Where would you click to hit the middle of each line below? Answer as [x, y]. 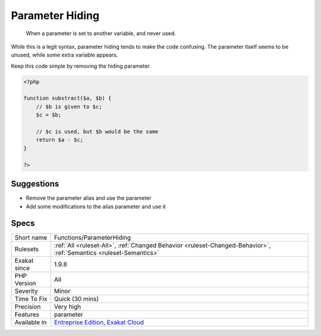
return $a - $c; [59, 140]
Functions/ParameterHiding [92, 238]
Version [25, 284]
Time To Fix [31, 299]
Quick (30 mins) [76, 299]
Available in [31, 322]
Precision [28, 307]
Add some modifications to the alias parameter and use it [96, 206]
